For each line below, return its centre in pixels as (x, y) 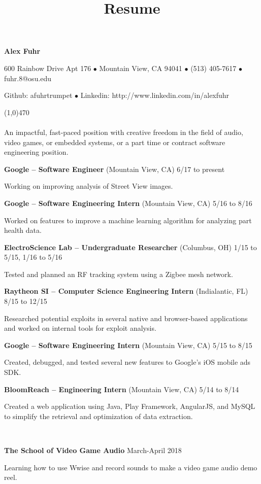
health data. (23, 230)
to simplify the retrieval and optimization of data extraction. (99, 416)
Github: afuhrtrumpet (38, 95)
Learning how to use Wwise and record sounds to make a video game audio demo (131, 467)
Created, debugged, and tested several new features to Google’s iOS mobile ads (127, 362)
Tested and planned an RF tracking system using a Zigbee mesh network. (119, 274)
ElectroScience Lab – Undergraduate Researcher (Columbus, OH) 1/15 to (130, 247)
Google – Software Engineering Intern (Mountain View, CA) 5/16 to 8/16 (128, 203)
